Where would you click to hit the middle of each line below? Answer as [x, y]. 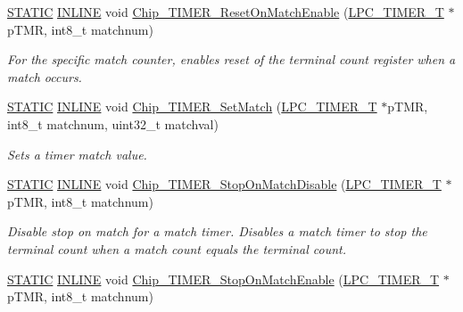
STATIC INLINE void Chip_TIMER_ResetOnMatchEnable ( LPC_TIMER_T [226, 12]
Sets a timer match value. [77, 154]
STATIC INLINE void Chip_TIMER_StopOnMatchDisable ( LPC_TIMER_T [224, 184]
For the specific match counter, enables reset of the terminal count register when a [231, 59]
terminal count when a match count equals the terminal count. [177, 248]
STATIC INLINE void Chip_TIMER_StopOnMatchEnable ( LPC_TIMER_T [223, 279]
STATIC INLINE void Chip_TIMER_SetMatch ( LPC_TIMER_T [192, 107]
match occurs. [45, 76]
